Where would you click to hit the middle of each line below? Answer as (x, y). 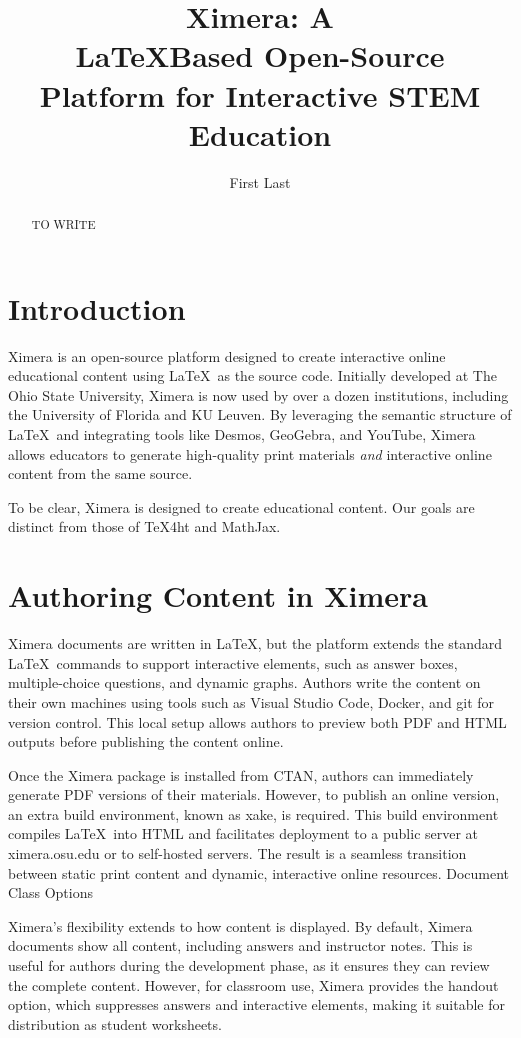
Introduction (97, 307)
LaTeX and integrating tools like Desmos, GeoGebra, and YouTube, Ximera (242, 434)
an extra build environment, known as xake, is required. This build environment (253, 813)
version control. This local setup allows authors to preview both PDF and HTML (257, 721)
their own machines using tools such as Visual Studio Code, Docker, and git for (251, 701)
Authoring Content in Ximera (218, 595)
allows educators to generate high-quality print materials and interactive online (250, 453)
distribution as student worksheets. (115, 1023)
